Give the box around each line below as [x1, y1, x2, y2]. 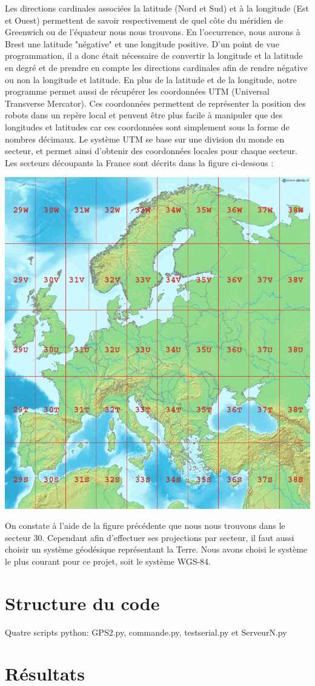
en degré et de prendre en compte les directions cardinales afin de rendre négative [5, 61, 308, 73]
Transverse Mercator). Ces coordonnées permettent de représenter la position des [5, 96, 306, 109]
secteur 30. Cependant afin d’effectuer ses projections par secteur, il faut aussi [5, 531, 294, 543]
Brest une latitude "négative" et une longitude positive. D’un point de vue [5, 37, 279, 50]
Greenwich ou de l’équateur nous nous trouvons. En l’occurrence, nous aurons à [5, 25, 300, 38]
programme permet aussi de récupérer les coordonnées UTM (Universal [5, 85, 270, 98]
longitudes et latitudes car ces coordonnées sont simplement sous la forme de [5, 120, 290, 133]
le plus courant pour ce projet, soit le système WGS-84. [5, 554, 211, 567]
